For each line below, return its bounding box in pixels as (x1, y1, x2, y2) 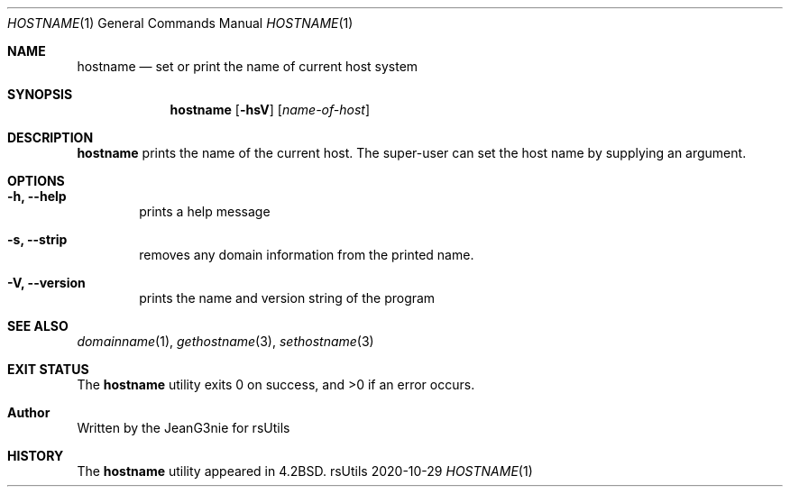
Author (7, 405, 51, 420)
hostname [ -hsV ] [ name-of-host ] (170, 102, 371, 117)
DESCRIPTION (7, 130, 94, 145)
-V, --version (7, 275, 86, 290)
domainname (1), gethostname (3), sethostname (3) (77, 334, 374, 349)
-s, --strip (7, 232, 68, 247)
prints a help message (139, 204, 271, 219)
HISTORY (7, 448, 64, 463)
